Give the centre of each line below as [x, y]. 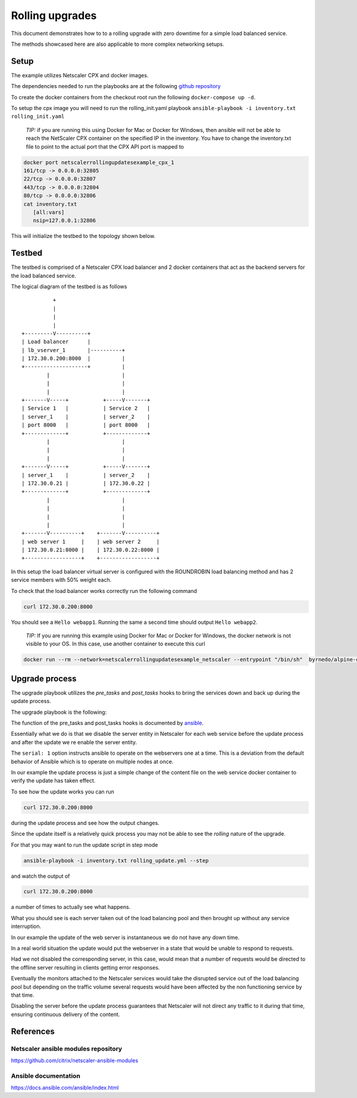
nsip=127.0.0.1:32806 [65, 221]
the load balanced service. [44, 275]
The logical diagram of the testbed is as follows [69, 286]
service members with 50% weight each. [61, 580]
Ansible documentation [46, 1075]
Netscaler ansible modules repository [67, 1049]
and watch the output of [40, 876]
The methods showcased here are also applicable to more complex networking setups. [118, 44]
